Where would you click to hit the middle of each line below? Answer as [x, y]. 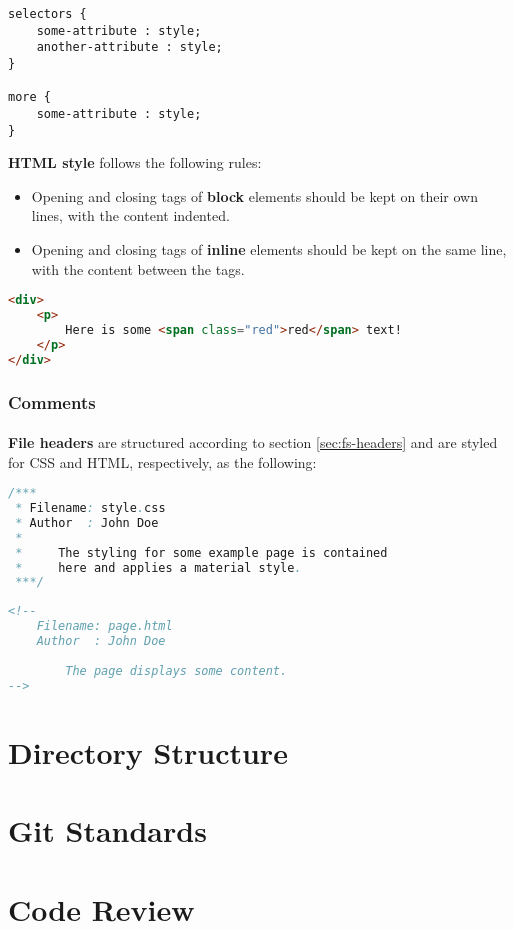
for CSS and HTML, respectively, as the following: [162, 461]
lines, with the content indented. [130, 215]
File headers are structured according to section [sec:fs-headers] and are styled [253, 442]
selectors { [47, 14]
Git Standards [107, 830]
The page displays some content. [176, 670]
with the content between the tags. [138, 268]
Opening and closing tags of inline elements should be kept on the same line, [269, 249]
